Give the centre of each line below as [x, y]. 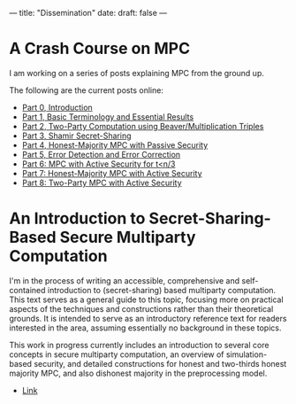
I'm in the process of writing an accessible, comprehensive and [125, 280]
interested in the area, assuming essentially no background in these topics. [145, 328]
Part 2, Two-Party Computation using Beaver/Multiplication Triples [143, 126]
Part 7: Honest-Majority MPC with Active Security [112, 173]
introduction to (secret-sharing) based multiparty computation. [162, 290]
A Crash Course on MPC [100, 49]
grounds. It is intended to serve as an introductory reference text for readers [148, 318]
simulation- [247, 354]
